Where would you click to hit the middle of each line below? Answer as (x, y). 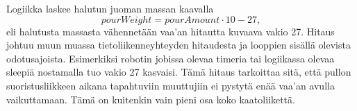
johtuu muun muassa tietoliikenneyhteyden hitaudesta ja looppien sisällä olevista (178, 45)
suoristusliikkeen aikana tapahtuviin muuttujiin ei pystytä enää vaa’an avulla (171, 85)
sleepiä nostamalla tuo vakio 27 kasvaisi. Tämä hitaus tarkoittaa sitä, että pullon (179, 72)
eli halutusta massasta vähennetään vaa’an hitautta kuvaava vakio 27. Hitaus (171, 31)
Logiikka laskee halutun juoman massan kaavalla (110, 8)
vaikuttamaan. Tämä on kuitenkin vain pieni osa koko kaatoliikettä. (151, 99)
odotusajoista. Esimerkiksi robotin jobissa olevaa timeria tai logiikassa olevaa (171, 58)
